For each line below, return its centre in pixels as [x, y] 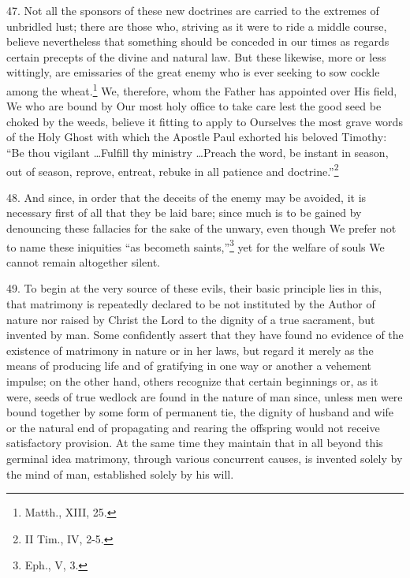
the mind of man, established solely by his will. [120, 474]
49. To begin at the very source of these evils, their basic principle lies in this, [194, 288]
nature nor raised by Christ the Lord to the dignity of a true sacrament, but [191, 319]
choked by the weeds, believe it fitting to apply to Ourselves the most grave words [205, 121]
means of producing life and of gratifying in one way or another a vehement [189, 365]
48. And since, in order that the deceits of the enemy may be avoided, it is [186, 197]
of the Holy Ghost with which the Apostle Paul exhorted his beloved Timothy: [197, 137]
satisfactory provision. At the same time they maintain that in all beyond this [195, 443]
